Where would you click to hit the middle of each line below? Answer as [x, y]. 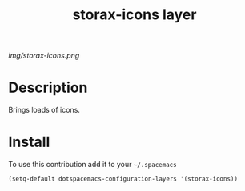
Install [29, 142]
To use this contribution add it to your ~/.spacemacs [93, 165]
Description [48, 88]
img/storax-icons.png [44, 56]
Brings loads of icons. [44, 110]
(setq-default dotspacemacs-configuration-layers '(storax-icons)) [123, 179]
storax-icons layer [135, 15]
